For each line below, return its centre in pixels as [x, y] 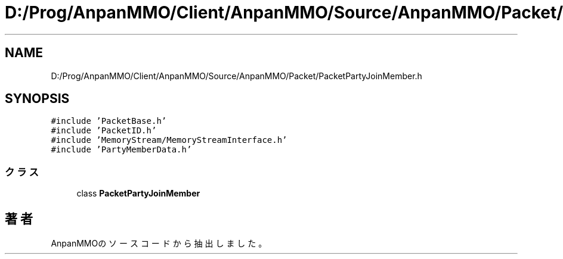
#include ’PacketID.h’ [104, 131]
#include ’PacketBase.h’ [109, 121]
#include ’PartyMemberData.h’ [121, 150]
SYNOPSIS [37, 99]
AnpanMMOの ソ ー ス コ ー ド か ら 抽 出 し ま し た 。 [159, 244]
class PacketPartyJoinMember [138, 194]
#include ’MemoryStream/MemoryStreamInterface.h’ [169, 140]
